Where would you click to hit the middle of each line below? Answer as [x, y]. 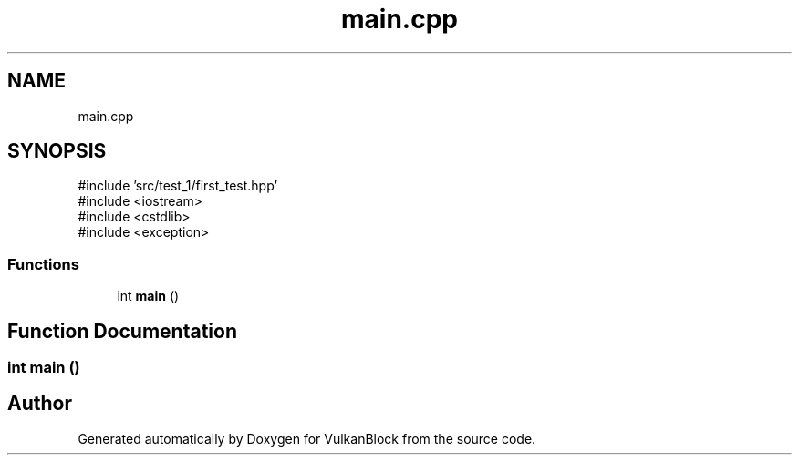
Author [40, 404]
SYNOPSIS [57, 151]
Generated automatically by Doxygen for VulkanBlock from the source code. [307, 438]
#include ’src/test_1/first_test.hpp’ [178, 186]
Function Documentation [122, 331]
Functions [43, 264]
